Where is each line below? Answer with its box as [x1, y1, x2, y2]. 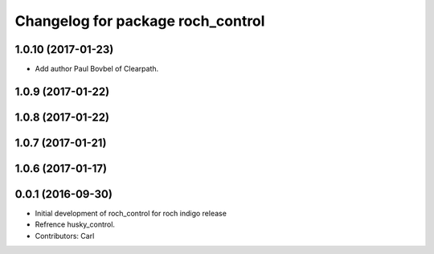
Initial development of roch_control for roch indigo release [35, 209, 227, 219]
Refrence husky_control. [35, 219, 116, 229]
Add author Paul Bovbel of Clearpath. [35, 64, 159, 74]
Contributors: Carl [35, 231, 95, 240]
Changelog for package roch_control [14, 12, 265, 30]
